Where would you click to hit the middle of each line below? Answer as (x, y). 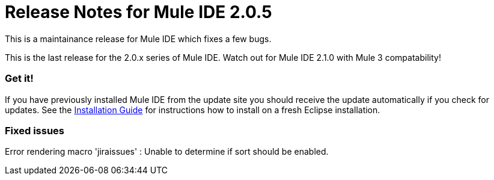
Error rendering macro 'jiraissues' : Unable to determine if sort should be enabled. (167, 152)
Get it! (19, 79)
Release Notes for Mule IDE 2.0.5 (139, 12)
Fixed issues (35, 130)
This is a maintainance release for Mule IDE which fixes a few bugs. (138, 39)
